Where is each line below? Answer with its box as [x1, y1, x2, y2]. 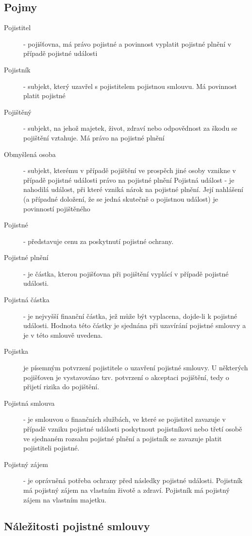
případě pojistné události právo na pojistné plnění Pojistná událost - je [23, 174, 235, 185]
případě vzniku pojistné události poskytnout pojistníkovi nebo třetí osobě [23, 424, 242, 434]
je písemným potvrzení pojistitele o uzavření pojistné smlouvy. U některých [23, 363, 248, 373]
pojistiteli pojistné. [23, 443, 80, 453]
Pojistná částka [4, 294, 50, 305]
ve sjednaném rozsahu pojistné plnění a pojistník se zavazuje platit [23, 433, 222, 443]
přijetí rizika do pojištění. [23, 381, 100, 392]
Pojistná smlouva [4, 398, 55, 408]
